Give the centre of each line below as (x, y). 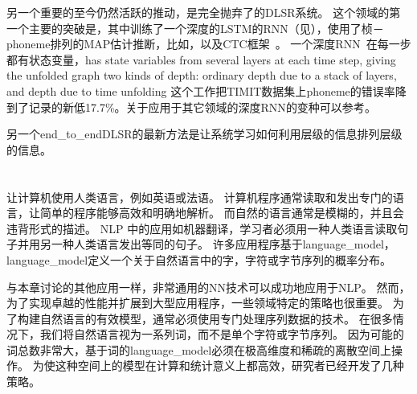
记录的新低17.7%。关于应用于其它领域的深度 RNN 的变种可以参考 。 (202, 107)
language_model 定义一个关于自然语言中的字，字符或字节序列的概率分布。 (199, 259)
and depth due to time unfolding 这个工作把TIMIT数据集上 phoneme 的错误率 (201, 90)
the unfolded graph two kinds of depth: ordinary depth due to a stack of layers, (202, 75)
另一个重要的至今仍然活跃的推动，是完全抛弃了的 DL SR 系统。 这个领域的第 (204, 12)
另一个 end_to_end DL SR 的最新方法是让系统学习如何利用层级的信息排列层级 (204, 134)
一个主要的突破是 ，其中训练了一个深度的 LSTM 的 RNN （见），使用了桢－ (195, 28)
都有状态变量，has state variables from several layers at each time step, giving (201, 59)
